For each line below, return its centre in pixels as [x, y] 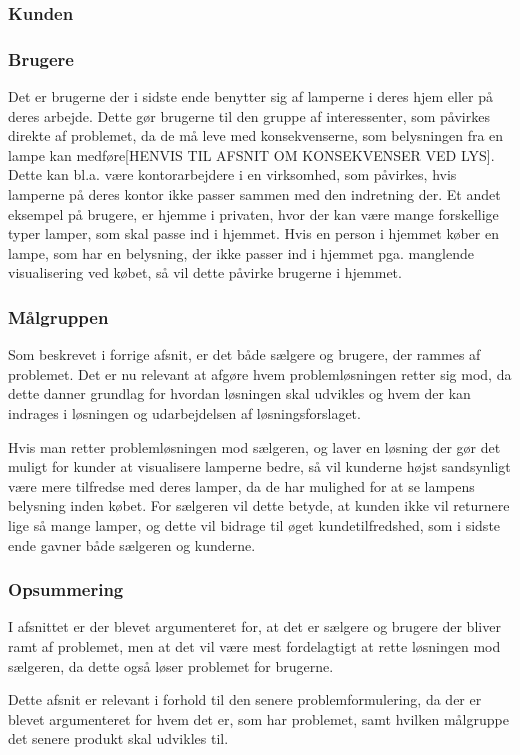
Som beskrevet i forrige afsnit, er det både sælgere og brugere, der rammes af [244, 354]
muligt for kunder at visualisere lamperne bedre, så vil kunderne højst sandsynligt [259, 466]
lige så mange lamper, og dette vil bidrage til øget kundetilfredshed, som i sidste [254, 524]
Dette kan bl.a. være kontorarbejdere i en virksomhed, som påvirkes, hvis [232, 174]
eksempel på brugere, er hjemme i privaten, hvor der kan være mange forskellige [253, 213]
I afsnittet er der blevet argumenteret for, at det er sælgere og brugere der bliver [254, 626]
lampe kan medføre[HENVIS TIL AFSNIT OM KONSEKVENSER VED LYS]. [251, 154]
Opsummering [66, 589]
